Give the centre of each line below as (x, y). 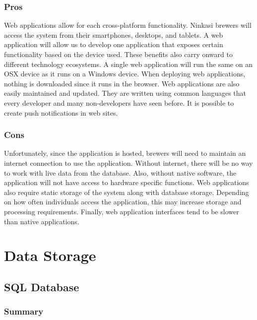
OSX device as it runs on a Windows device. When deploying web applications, (125, 74)
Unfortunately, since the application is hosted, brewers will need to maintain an (125, 153)
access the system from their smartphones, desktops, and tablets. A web (114, 34)
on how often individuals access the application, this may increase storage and (123, 202)
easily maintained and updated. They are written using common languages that (125, 93)
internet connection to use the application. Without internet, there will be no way (128, 162)
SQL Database (42, 287)
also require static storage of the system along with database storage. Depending (127, 192)
